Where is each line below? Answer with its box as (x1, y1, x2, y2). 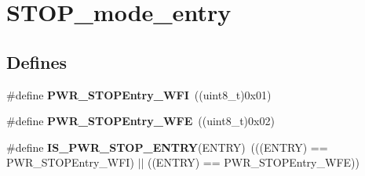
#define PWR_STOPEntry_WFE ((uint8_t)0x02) (6, 113, 275, 129)
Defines (6, 49, 68, 74)
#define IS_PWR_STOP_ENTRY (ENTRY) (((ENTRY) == (6, 138, 328, 155)
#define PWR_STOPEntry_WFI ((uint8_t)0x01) (6, 86, 272, 102)
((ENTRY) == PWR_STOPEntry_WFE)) (147, 154, 360, 171)
